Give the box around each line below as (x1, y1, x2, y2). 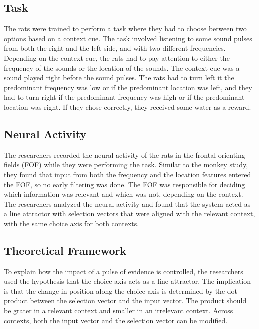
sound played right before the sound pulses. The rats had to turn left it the (4, 72, 234, 83)
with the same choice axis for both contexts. (4, 218, 139, 228)
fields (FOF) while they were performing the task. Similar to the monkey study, (4, 159, 248, 170)
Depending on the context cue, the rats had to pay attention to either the (4, 52, 230, 63)
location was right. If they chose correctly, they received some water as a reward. (4, 101, 251, 112)
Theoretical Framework (4, 242, 127, 258)
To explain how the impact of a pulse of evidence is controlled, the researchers (4, 266, 243, 276)
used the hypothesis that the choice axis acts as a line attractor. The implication (4, 276, 251, 286)
